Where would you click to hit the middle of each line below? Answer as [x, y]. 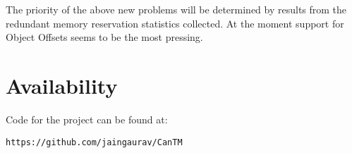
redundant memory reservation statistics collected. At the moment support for [175, 23]
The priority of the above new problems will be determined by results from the [176, 9]
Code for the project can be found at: [87, 119]
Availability [62, 85]
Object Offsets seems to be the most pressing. [104, 37]
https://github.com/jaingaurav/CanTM [94, 142]
